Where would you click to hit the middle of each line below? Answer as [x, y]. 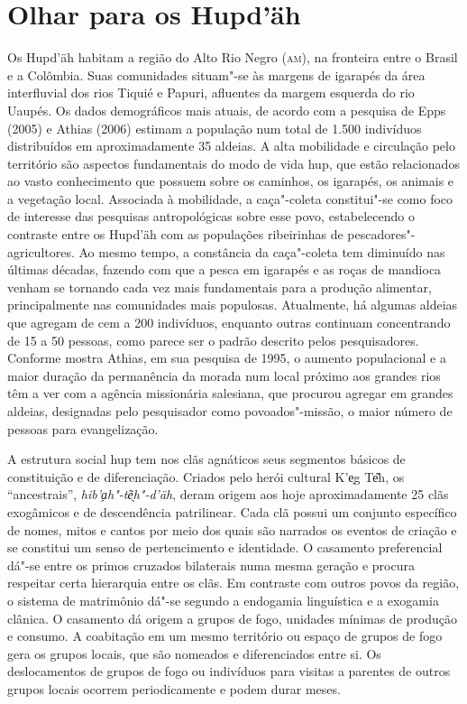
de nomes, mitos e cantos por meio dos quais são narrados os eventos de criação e [232, 529]
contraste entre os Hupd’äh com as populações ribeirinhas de [175, 234]
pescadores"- [381, 234]
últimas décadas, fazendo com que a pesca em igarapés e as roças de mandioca [224, 269]
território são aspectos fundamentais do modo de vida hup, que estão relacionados [233, 163]
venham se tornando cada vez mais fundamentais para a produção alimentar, [220, 287]
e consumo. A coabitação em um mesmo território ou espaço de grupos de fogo [225, 636]
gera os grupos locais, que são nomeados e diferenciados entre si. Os [194, 653]
